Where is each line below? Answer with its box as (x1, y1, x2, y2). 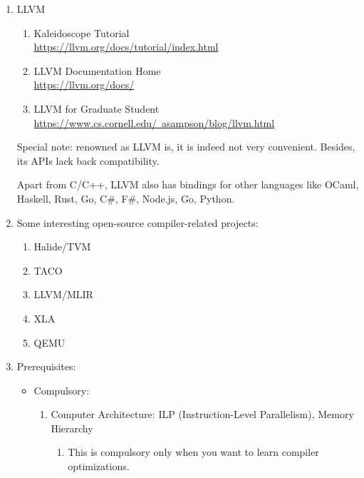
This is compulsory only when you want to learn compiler (68, 444, 319, 459)
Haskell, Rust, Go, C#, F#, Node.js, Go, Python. (16, 190, 235, 205)
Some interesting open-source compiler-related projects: (16, 215, 259, 230)
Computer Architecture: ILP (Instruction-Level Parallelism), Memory (51, 407, 354, 422)
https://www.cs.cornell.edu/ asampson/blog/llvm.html (33, 115, 275, 130)
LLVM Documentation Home (33, 63, 161, 78)
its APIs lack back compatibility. (16, 153, 160, 168)
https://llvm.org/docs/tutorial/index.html (33, 39, 219, 54)
